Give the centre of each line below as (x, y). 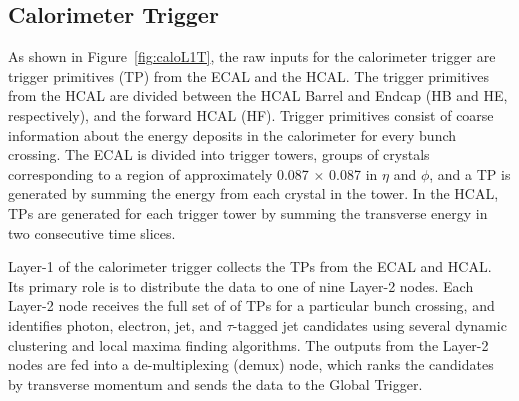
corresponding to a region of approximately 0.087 (158, 173)
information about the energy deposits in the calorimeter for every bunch (232, 134)
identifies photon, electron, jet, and (115, 324)
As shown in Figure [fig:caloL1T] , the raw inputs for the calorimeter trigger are (252, 56)
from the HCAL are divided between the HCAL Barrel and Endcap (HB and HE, (258, 95)
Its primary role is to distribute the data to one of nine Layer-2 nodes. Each (241, 285)
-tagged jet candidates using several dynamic (369, 324)
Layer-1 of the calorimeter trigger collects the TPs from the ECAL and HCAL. (250, 266)
